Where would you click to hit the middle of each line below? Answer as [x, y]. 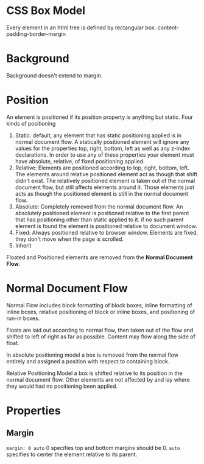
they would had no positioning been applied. [62, 386]
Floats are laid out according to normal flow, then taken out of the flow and [100, 330]
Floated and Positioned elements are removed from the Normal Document [100, 257]
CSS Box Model [46, 11]
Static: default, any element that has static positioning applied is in [98, 135]
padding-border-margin [36, 34]
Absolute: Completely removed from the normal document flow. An [99, 206]
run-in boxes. [23, 318]
